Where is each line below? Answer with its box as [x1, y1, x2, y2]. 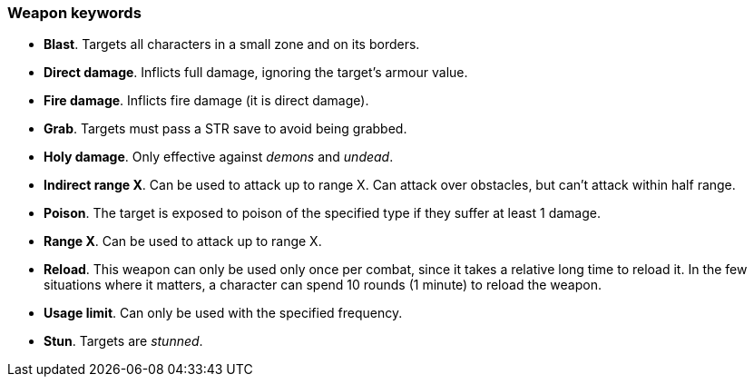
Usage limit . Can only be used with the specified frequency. [44, 305, 403, 321]
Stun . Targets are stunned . [44, 333, 203, 350]
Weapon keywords [7, 4, 142, 22]
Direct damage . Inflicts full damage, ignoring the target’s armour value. [44, 64, 468, 81]
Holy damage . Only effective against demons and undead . [44, 149, 394, 165]
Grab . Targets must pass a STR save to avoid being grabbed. [44, 121, 407, 137]
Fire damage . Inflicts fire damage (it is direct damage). [44, 93, 369, 109]
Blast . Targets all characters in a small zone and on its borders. [44, 36, 420, 53]
